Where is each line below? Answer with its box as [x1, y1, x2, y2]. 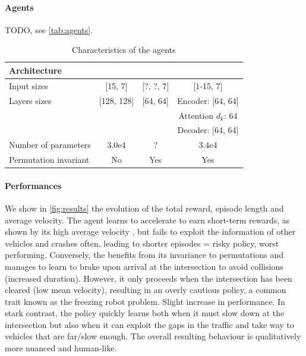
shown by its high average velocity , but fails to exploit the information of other [5, 225, 296, 238]
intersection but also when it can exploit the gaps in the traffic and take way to [5, 318, 294, 330]
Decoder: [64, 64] [177, 124, 239, 136]
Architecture [9, 64, 62, 76]
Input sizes [9, 79, 48, 92]
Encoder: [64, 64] [177, 94, 239, 106]
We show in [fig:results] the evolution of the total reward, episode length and [5, 201, 284, 214]
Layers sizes [9, 94, 52, 106]
